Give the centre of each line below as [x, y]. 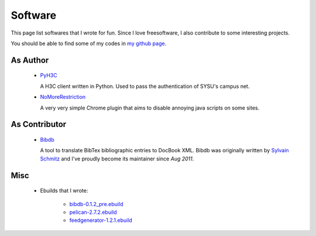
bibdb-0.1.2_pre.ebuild [96, 204]
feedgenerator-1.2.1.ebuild [101, 220]
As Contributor [39, 124]
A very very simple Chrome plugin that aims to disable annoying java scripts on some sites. [150, 108]
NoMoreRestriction [63, 97]
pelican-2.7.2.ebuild [93, 212]
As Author [30, 60]
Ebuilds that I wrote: [64, 191]
